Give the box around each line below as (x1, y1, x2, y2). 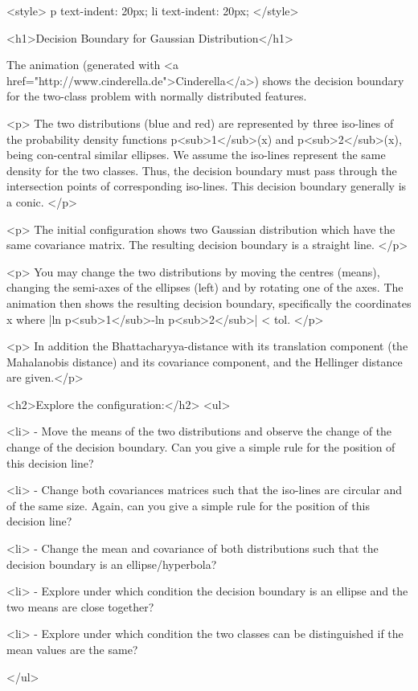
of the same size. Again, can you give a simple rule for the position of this (6, 497, 370, 513)
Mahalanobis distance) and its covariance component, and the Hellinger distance (6, 353, 403, 370)
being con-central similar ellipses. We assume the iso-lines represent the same (6, 146, 386, 163)
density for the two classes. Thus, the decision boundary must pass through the (6, 162, 397, 178)
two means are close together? (6, 598, 154, 615)
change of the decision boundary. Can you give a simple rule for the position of (6, 439, 395, 456)
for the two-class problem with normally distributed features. (6, 88, 307, 104)
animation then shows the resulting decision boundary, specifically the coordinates (6, 294, 412, 311)
